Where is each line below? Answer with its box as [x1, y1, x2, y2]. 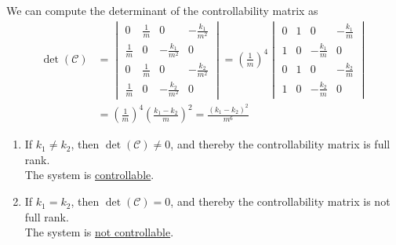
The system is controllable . [24, 166, 154, 183]
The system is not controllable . [24, 224, 174, 240]
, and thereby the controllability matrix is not [170, 193, 391, 210]
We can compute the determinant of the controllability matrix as [6, 2, 318, 18]
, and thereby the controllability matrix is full [170, 136, 391, 152]
